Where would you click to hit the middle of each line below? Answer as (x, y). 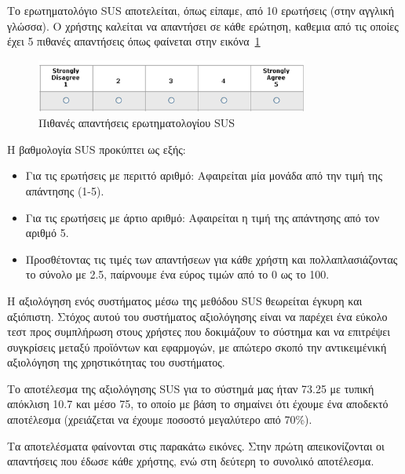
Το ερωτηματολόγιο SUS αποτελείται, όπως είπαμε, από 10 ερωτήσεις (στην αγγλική (201, 10)
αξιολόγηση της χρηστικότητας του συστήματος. (116, 362)
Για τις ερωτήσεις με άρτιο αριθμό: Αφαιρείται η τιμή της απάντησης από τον (202, 217)
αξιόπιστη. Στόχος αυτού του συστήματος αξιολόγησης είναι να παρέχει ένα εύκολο (197, 316)
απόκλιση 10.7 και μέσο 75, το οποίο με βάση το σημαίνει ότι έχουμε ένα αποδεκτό (198, 404)
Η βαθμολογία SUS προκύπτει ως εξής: (97, 149)
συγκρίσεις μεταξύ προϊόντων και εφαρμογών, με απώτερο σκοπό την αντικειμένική (197, 346)
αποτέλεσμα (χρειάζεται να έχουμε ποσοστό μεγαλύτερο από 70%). (160, 419)
